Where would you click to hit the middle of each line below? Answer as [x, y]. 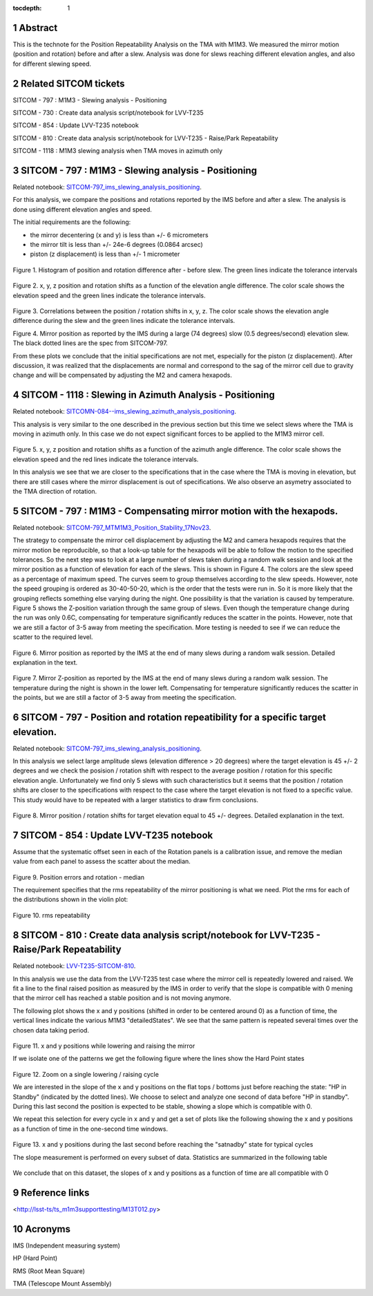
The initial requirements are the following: [72, 222]
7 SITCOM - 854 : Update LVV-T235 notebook [113, 835]
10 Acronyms [41, 1229]
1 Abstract [35, 28]
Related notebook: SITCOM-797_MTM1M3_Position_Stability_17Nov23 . [112, 527]
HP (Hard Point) [35, 1258]
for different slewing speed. [52, 64]
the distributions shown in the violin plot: [70, 900]
